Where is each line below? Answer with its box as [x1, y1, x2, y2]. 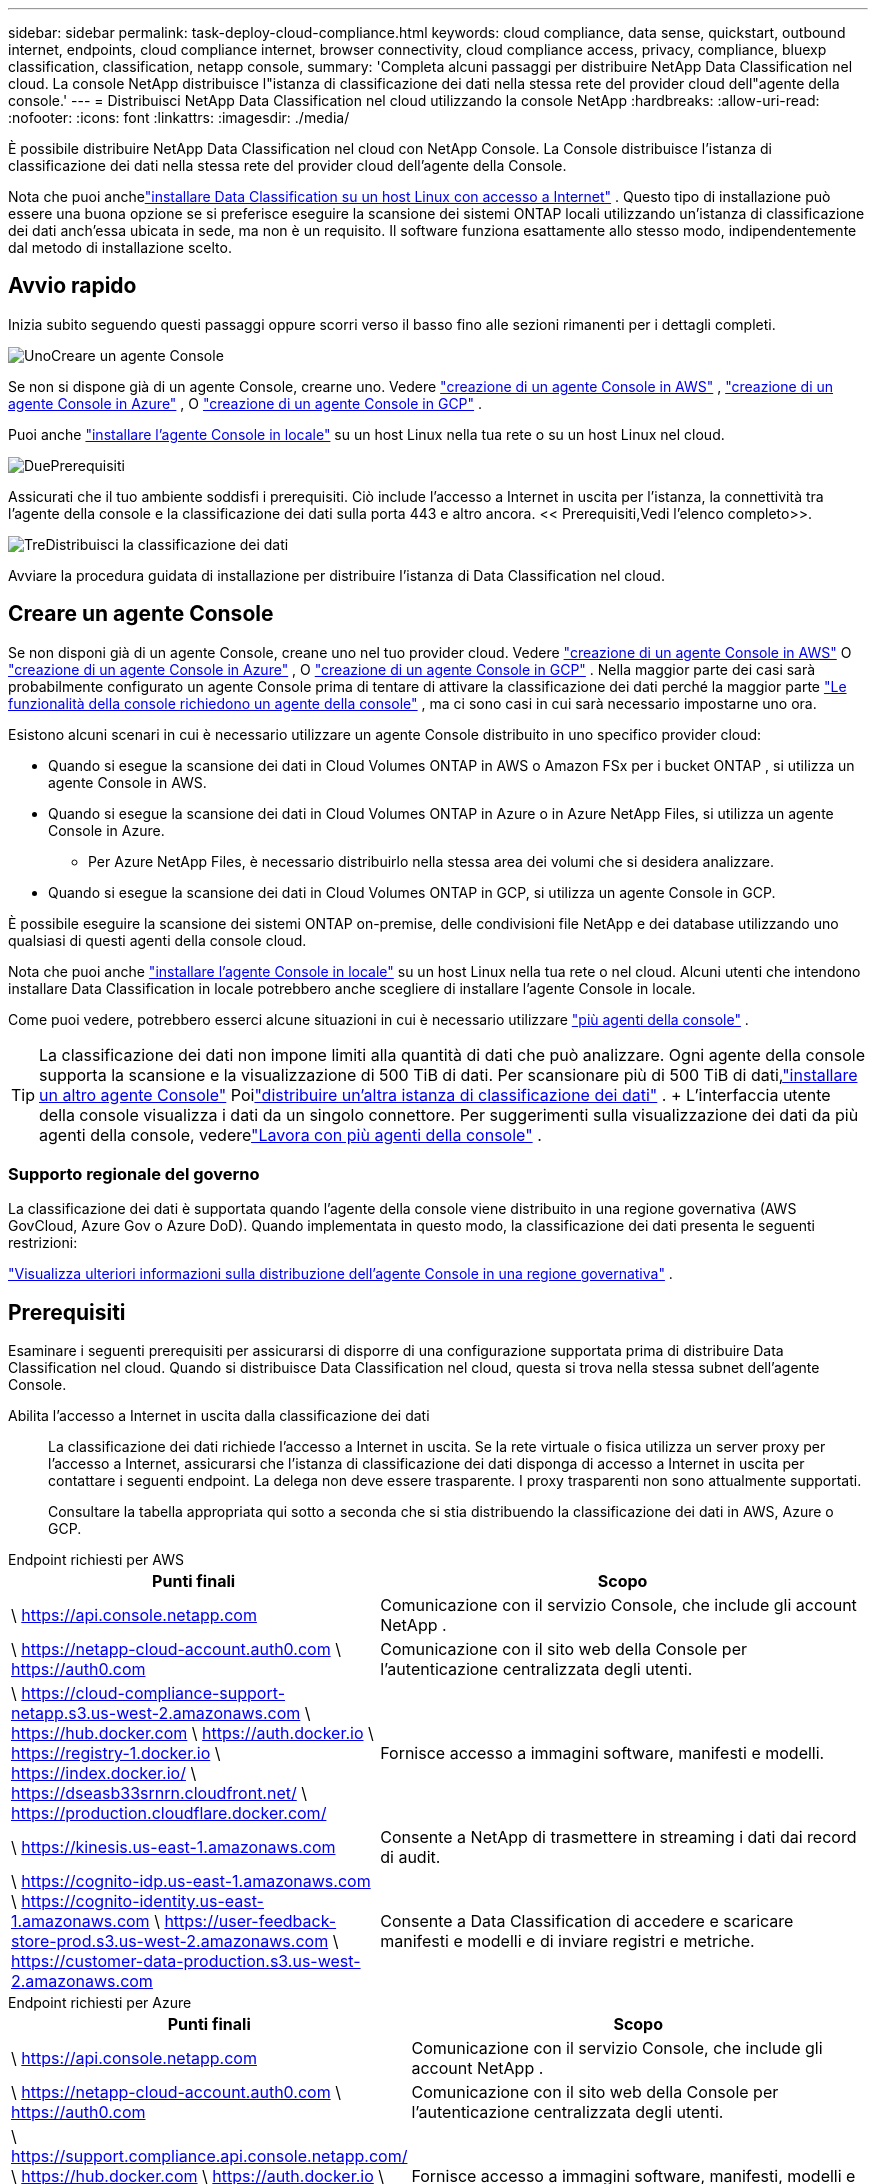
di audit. [380, 1847, 441, 1868]
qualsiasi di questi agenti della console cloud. [8, 931, 307, 949]
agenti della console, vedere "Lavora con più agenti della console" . [39, 1124, 542, 1145]
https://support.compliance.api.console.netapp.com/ [11, 2146, 408, 2167]
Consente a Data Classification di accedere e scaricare [380, 1911, 794, 1932]
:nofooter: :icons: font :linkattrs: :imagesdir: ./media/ [8, 109, 350, 126]
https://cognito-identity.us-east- [21, 1891, 264, 1912]
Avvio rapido [8, 273, 137, 299]
